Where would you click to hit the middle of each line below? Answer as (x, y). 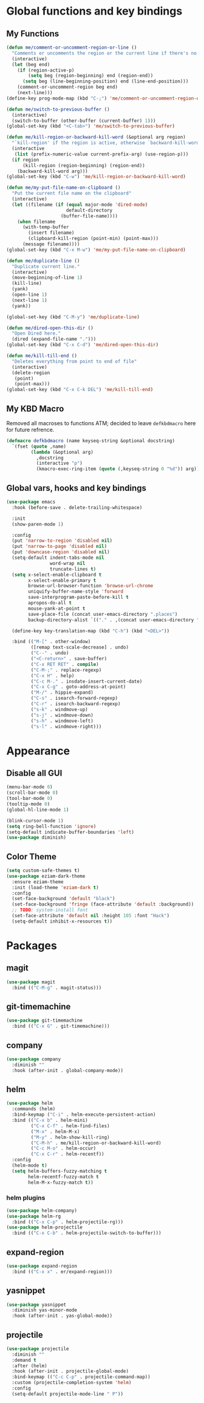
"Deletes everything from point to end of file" (74, 361)
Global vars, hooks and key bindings (76, 488)
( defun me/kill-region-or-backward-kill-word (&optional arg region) (96, 137)
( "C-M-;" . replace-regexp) (66, 670)
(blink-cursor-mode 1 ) (35, 821)
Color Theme (31, 857)
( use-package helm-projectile (45, 1227)
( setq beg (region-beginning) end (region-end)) (91, 76)
